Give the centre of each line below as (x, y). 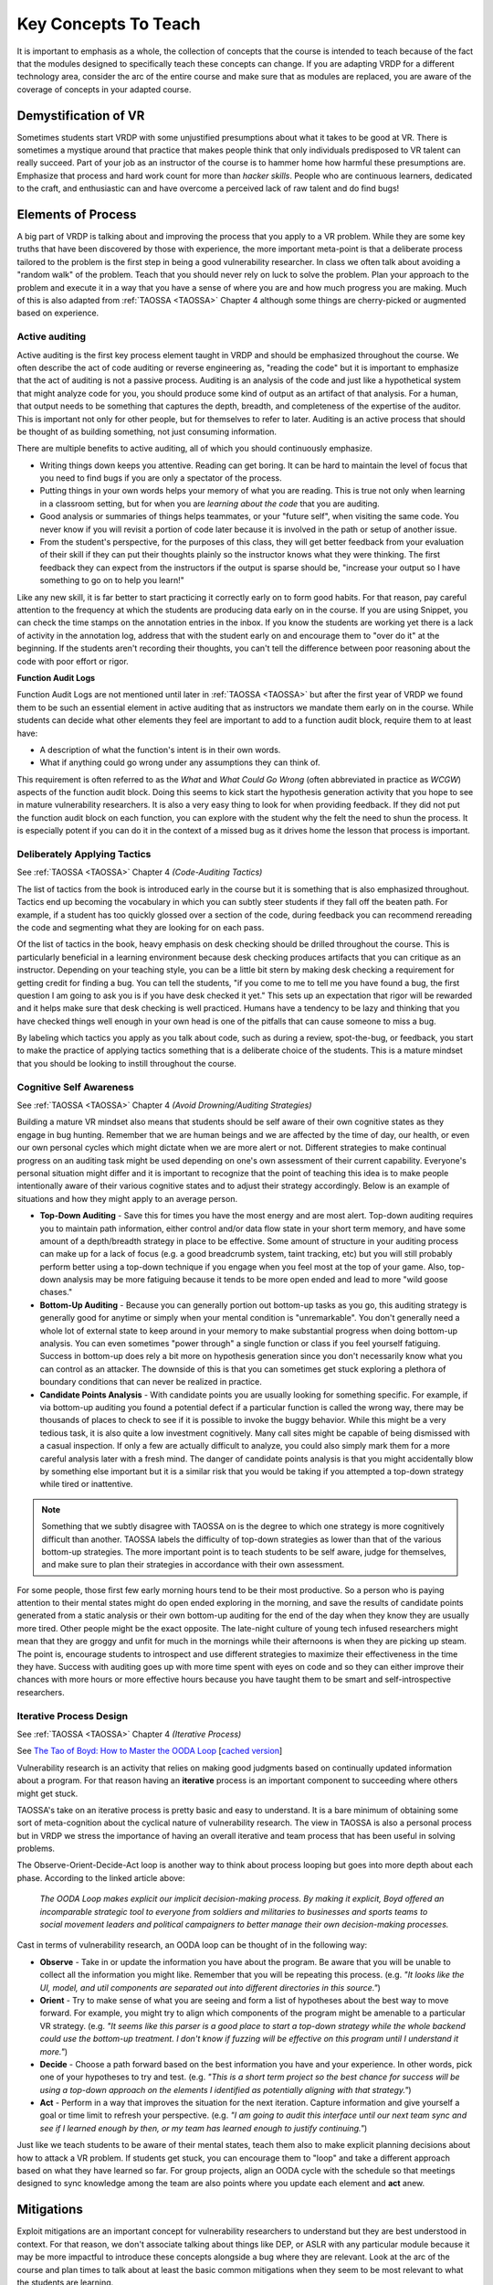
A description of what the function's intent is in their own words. (160, 749)
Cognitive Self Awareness (75, 1087)
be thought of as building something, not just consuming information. (147, 431)
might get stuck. (47, 1793)
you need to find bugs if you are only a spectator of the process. (161, 478)
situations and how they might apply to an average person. (127, 1198)
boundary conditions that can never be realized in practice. (151, 1382)
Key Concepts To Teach (109, 24)
